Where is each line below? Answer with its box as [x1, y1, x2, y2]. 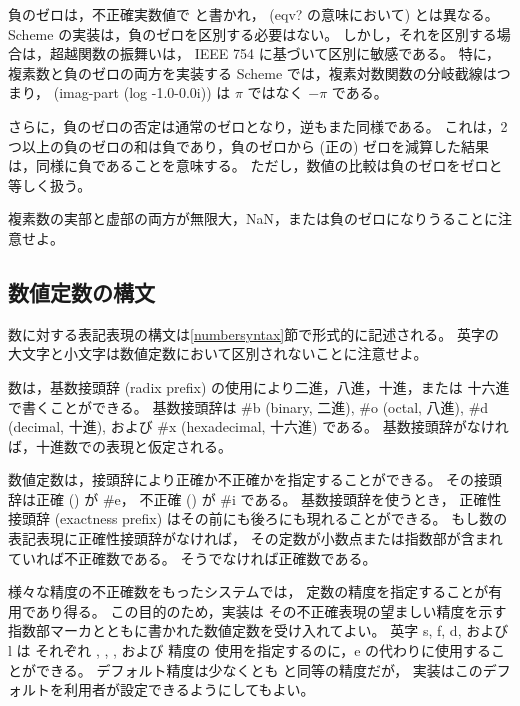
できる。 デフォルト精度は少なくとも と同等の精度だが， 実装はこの [35, 659, 483, 680]
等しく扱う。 [8, 174, 92, 195]
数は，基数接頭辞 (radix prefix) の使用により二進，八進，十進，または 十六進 [8, 376, 510, 397]
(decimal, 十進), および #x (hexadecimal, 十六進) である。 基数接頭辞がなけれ [8, 416, 509, 437]
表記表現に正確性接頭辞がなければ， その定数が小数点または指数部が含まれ [8, 528, 503, 549]
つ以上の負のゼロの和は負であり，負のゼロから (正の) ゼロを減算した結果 [8, 135, 490, 156]
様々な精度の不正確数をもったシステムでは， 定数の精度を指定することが [8, 581, 489, 602]
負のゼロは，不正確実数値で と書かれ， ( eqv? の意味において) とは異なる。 [8, 4, 499, 24]
